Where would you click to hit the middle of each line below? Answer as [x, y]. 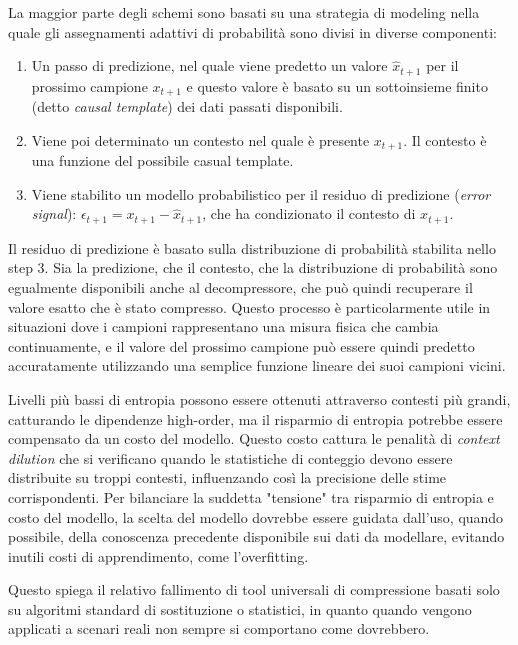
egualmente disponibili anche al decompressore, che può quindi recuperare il [240, 286]
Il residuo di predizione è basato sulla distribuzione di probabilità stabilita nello [252, 247]
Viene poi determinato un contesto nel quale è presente [200, 139]
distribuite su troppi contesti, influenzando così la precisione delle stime [227, 477]
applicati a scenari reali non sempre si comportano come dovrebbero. [219, 628]
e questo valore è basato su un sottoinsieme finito [337, 85]
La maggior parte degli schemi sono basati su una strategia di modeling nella [244, 12]
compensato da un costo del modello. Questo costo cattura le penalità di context [254, 438]
